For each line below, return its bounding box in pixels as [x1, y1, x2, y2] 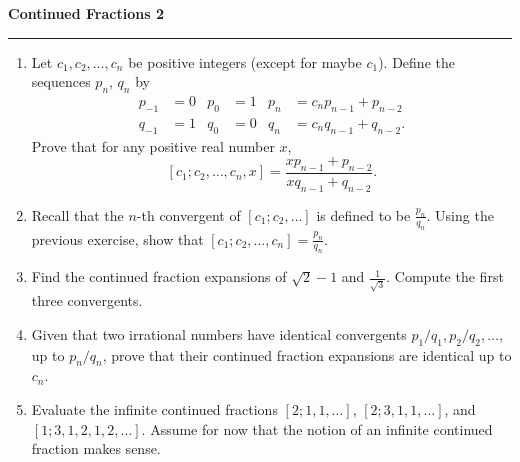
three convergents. [31, 290, 143, 311]
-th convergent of [136, 204, 241, 225]
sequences [31, 71, 91, 92]
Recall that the [31, 204, 124, 225]
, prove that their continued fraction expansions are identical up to [102, 344, 512, 365]
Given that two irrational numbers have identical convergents [31, 323, 407, 344]
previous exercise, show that [31, 228, 204, 249]
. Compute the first [386, 266, 504, 287]
